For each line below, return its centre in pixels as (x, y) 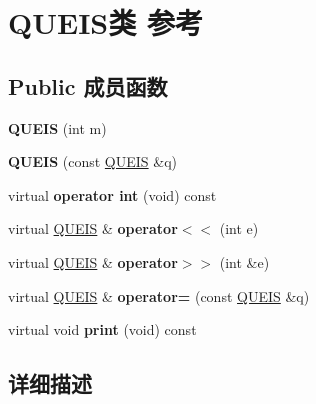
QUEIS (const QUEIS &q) (93, 161)
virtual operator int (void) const (112, 194)
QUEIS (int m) (57, 127)
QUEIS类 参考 (105, 22)
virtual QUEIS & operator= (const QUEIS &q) (159, 295)
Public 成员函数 (88, 85)
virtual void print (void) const (102, 329)
